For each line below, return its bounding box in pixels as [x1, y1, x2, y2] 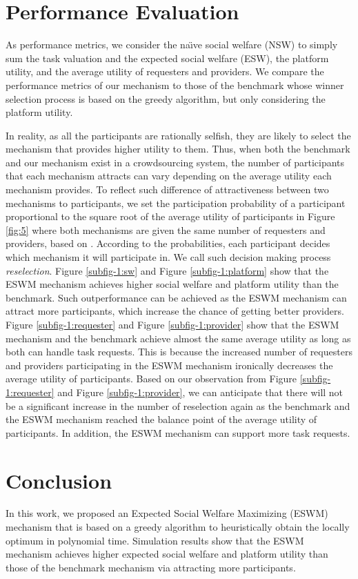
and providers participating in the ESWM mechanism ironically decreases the [6, 357, 333, 372]
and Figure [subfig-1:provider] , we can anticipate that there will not [57, 384, 344, 399]
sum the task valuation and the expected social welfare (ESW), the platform [6, 50, 329, 65]
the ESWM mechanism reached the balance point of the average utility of [6, 412, 317, 426]
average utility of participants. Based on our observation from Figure [6, 371, 297, 386]
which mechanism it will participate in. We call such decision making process [6, 250, 331, 264]
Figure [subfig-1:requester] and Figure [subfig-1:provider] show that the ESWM [6, 317, 339, 331]
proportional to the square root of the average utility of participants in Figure [6, 209, 335, 224]
